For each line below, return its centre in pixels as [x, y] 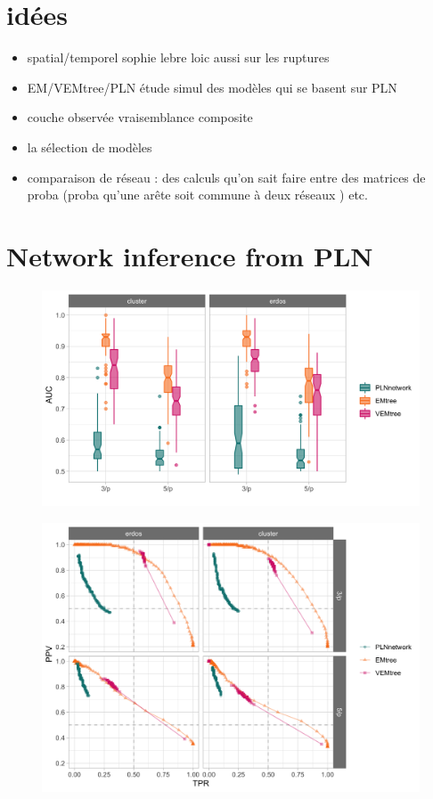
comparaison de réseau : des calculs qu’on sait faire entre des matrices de [226, 177]
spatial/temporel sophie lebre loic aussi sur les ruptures [178, 57]
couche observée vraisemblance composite [140, 117]
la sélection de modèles [90, 147]
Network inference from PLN [190, 255]
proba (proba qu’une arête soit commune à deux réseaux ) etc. [197, 195]
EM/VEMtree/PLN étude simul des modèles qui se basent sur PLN [212, 87]
